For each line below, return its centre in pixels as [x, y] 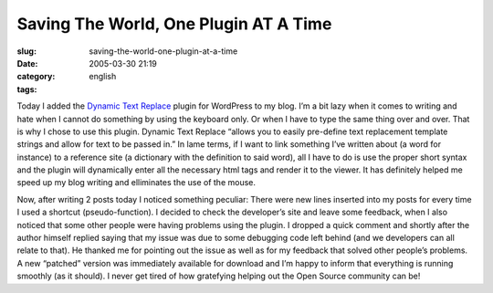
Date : [27, 63]
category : [36, 77]
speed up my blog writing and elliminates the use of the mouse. [136, 183]
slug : [26, 51]
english [103, 77]
